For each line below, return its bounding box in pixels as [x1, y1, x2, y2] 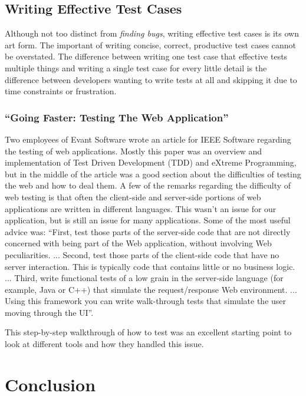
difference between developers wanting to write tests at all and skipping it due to [5, 73, 297, 85]
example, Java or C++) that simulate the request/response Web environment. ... [5, 283, 297, 295]
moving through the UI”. [5, 306, 94, 318]
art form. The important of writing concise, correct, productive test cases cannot [5, 38, 297, 51]
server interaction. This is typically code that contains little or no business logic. [5, 260, 295, 272]
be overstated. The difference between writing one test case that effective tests [5, 50, 288, 62]
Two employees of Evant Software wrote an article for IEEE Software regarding [5, 133, 291, 145]
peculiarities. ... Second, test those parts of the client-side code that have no [5, 248, 279, 260]
